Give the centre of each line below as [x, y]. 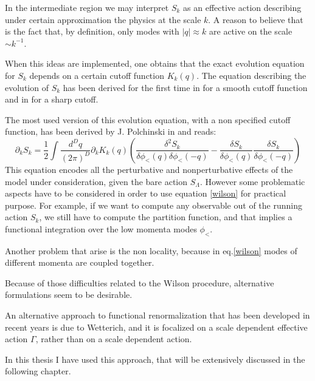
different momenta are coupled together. [80, 262]
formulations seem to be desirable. [69, 295]
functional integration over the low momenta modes [101, 228]
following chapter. [38, 371]
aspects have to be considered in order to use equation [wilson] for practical [146, 193]
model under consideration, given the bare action [96, 181]
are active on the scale [251, 31]
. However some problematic [252, 181]
